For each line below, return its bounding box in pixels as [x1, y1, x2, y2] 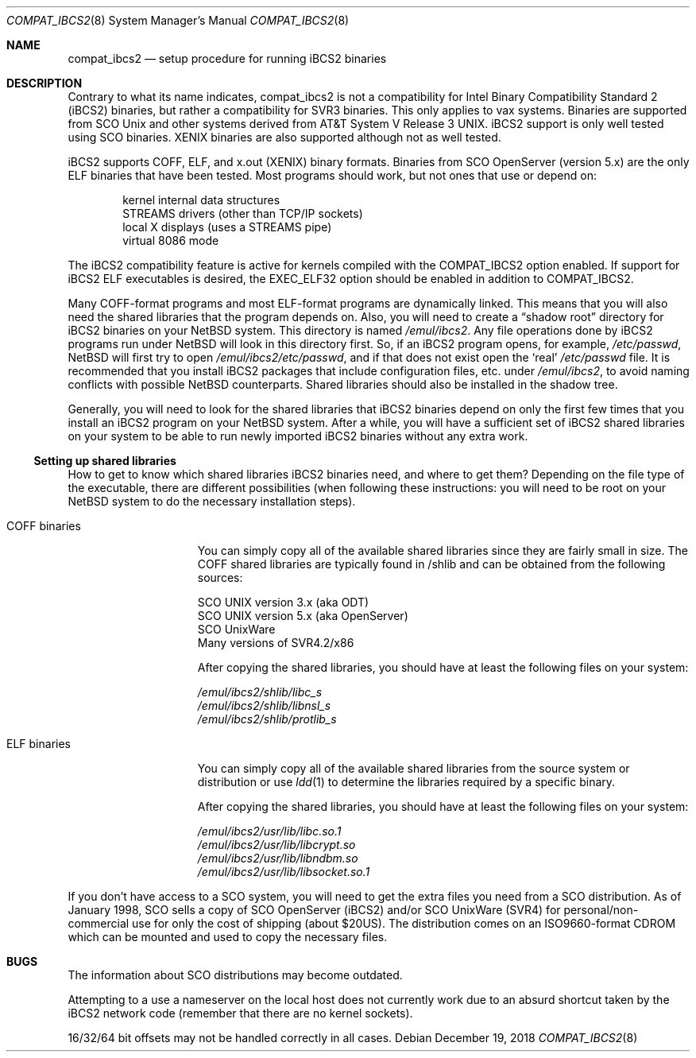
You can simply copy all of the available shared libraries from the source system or [197, 762, 630, 775]
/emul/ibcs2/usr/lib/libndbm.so [197, 851, 358, 865]
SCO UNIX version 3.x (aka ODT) [197, 595, 369, 609]
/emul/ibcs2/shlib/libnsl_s [197, 699, 331, 712]
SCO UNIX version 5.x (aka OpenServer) [197, 609, 408, 622]
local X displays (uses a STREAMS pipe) [122, 220, 332, 234]
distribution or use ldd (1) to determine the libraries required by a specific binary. [197, 775, 616, 789]
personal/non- [563, 903, 639, 917]
